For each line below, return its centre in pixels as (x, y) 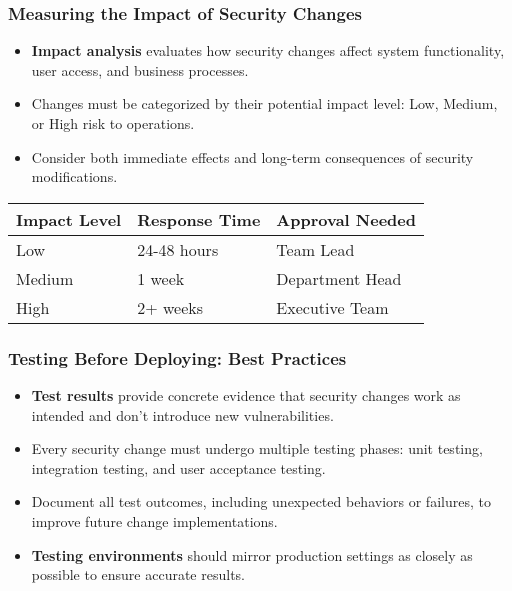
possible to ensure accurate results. (138, 574)
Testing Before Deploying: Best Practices (177, 357)
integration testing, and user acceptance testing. (178, 467)
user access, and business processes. (140, 69)
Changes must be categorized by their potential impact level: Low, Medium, (264, 103)
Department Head (339, 278)
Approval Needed (346, 219)
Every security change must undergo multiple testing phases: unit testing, (257, 448)
